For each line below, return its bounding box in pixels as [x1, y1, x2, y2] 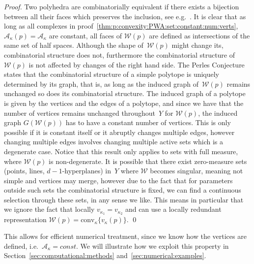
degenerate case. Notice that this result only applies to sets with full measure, [4, 146, 238, 156]
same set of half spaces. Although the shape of [4, 40, 143, 50]
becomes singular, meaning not [150, 165, 243, 176]
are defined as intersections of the [149, 30, 250, 40]
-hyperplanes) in [62, 165, 111, 176]
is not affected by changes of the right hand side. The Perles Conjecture [28, 59, 245, 69]
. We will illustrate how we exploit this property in [76, 240, 229, 251]
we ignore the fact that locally [4, 204, 95, 214]
